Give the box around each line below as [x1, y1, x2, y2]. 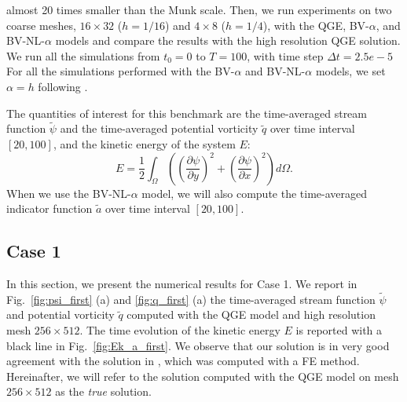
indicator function [6, 200, 93, 217]
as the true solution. [55, 383, 152, 400]
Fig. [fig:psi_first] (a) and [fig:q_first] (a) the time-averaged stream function [6, 291, 376, 307]
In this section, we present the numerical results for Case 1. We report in [6, 275, 357, 291]
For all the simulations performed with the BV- [6, 63, 235, 79]
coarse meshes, [6, 16, 76, 33]
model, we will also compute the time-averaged [141, 185, 368, 201]
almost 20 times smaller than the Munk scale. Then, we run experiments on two [6, 2, 392, 17]
